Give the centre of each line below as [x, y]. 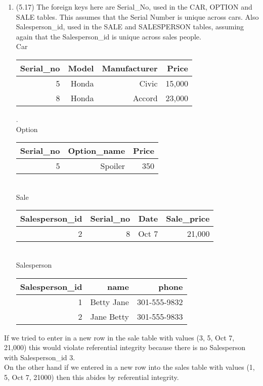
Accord [145, 98]
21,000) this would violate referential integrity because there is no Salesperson [125, 347]
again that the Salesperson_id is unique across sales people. [108, 36]
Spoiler [113, 166]
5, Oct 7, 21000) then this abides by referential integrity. [92, 377]
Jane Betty [109, 316]
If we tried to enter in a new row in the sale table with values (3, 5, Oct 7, [119, 337]
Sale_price [188, 219]
